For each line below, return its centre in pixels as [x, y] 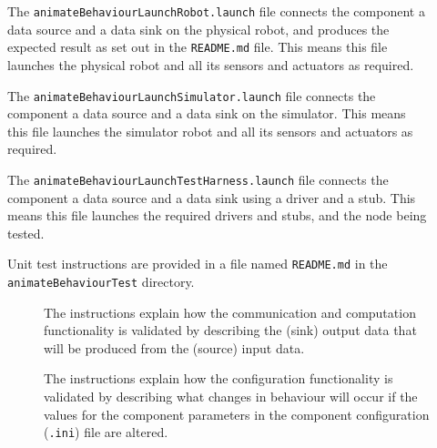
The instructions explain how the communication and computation [230, 312]
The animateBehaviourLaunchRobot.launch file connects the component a [216, 11]
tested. [26, 233]
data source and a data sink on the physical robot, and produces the [198, 29]
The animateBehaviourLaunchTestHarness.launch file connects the [198, 179]
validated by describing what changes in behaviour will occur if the [231, 397]
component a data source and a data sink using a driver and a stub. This [212, 197]
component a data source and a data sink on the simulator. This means [207, 113]
